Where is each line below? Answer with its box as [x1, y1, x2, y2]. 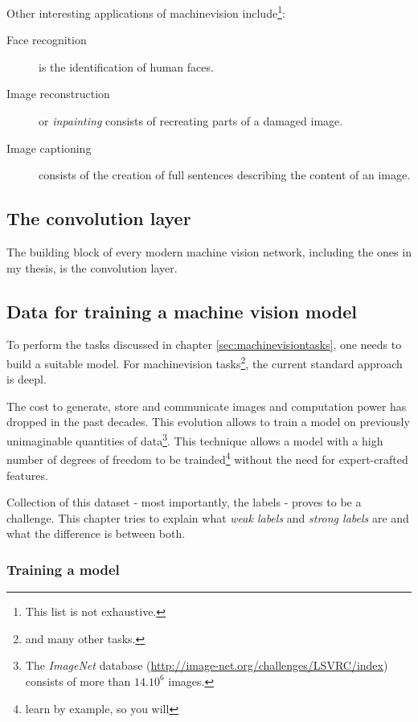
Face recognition [6, 31, 87, 48]
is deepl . [6, 371, 47, 388]
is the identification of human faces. [39, 58, 214, 75]
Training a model [6, 559, 120, 579]
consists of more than [25, 672, 131, 689]
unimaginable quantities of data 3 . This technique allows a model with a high [6, 430, 383, 449]
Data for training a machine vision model [6, 298, 357, 323]
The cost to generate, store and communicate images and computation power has [6, 397, 407, 414]
